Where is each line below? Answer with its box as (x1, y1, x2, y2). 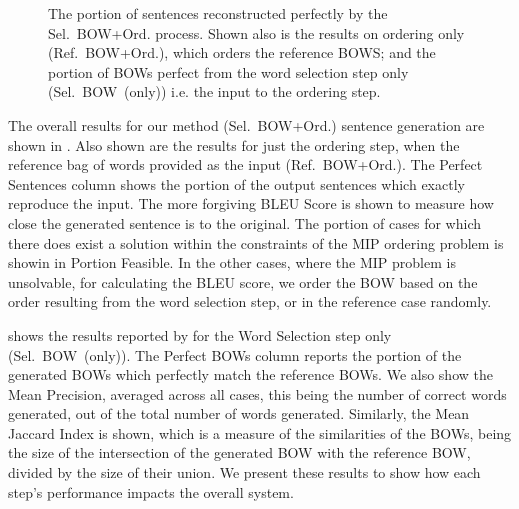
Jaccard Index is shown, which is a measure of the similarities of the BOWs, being (8, 422, 512, 443)
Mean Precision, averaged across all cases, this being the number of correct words (8, 383, 507, 404)
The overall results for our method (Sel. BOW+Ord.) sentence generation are (8, 114, 485, 135)
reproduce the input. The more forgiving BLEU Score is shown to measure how (8, 193, 494, 214)
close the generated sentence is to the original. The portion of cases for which (8, 212, 481, 233)
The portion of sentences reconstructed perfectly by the (48, 3, 388, 23)
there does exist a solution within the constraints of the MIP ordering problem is (8, 232, 504, 253)
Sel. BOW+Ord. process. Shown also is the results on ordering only (48, 22, 465, 43)
